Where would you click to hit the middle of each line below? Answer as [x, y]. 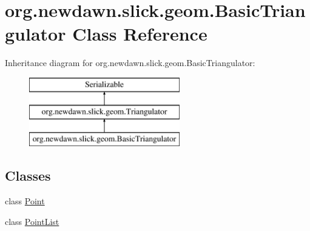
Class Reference [140, 34]
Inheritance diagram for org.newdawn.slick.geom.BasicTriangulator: [130, 63]
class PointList [32, 221]
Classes [28, 176]
